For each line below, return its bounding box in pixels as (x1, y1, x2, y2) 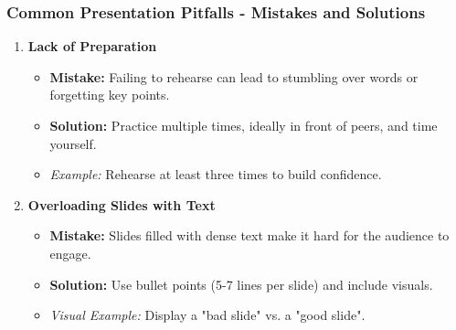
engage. (49, 243, 91, 262)
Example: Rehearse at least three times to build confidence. (49, 165, 382, 184)
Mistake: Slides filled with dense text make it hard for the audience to (49, 226, 450, 245)
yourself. (49, 133, 97, 153)
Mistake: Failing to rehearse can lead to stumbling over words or (49, 67, 419, 86)
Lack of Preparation (27, 37, 157, 56)
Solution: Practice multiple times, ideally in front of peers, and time (49, 116, 438, 134)
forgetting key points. (49, 85, 170, 104)
